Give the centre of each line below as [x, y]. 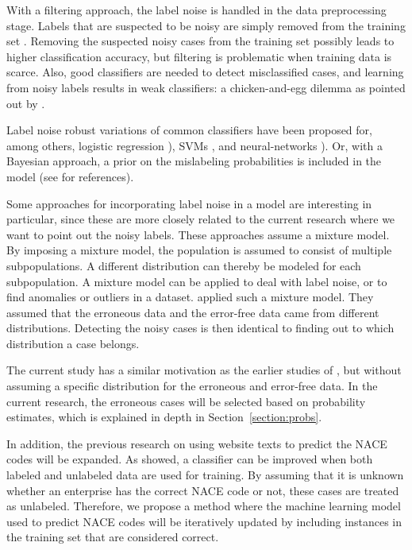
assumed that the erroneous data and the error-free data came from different [193, 312]
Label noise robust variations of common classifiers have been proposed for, [189, 130]
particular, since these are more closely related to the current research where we [201, 219]
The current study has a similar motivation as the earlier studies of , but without [204, 370]
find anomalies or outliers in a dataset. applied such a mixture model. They [190, 297]
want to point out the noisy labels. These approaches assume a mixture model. [198, 234]
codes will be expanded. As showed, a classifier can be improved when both [190, 459]
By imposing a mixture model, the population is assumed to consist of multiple [199, 250]
